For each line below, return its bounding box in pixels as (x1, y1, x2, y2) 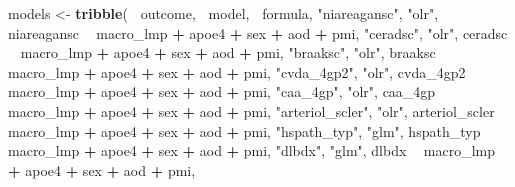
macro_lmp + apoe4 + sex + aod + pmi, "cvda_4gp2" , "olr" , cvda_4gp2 (8, 61, 466, 82)
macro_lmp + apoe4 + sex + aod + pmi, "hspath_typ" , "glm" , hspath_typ (8, 120, 481, 141)
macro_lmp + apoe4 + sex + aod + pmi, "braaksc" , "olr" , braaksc (20, 42, 436, 63)
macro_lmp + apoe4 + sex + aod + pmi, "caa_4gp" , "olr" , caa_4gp (8, 81, 436, 102)
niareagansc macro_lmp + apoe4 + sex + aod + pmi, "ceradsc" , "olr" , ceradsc (8, 22, 508, 43)
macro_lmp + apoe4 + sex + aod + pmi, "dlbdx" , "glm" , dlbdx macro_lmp (8, 140, 495, 161)
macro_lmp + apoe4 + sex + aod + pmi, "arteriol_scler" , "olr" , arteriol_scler (8, 100, 495, 121)
